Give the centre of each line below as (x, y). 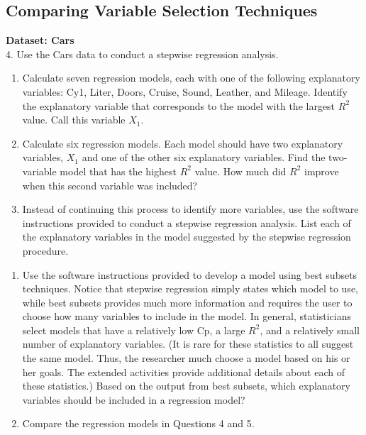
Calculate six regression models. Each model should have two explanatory (183, 143)
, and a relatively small (310, 330)
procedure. (45, 250)
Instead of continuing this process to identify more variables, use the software (190, 209)
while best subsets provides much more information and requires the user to (187, 302)
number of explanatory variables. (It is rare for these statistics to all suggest (188, 344)
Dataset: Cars (40, 40)
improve (322, 171)
